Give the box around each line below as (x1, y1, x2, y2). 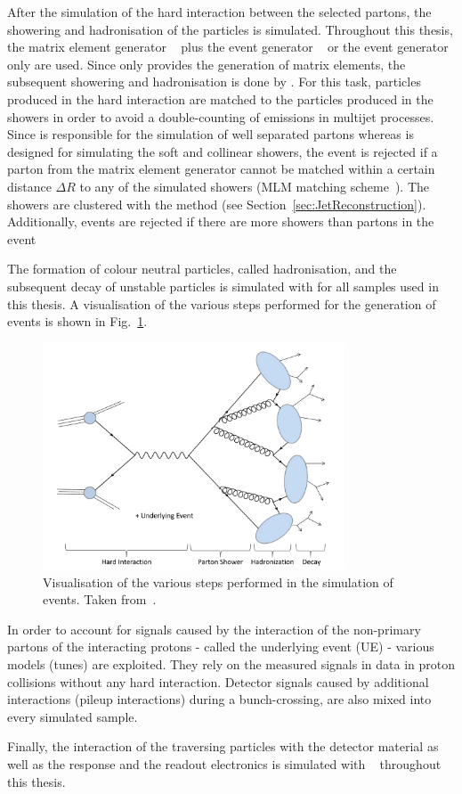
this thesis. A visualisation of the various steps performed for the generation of (7, 294, 436, 313)
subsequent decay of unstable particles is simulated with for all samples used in (7, 276, 439, 295)
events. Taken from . (43, 590, 157, 609)
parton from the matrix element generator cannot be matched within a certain (7, 160, 435, 178)
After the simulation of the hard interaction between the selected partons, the (7, 3, 432, 20)
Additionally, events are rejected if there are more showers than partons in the (7, 212, 434, 231)
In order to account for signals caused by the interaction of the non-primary (7, 619, 421, 638)
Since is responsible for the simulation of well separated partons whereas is (7, 125, 414, 143)
